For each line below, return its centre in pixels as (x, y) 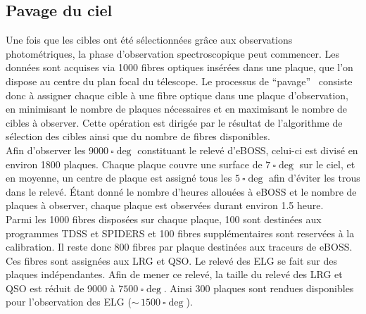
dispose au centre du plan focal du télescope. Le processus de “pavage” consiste (179, 81)
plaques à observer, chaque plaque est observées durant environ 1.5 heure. (165, 205)
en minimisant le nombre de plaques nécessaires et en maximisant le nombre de (177, 109)
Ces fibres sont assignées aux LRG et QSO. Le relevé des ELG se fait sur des (171, 260)
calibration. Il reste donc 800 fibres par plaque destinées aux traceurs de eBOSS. (179, 247)
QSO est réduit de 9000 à (61, 288)
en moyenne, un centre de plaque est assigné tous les (119, 178)
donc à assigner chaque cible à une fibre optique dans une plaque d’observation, (177, 95)
